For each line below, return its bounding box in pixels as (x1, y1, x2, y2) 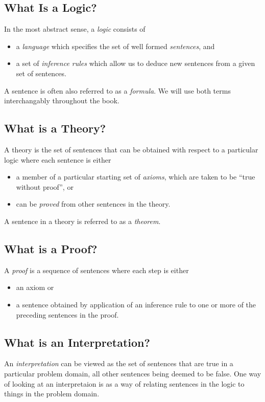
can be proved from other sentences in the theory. (16, 198, 171, 209)
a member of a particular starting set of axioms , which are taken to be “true (16, 171, 255, 182)
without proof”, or (16, 181, 74, 192)
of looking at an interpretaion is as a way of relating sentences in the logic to (4, 378, 245, 389)
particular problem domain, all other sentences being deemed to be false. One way (4, 368, 261, 378)
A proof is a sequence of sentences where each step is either (4, 264, 189, 275)
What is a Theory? (4, 120, 106, 136)
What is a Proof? (4, 240, 98, 256)
